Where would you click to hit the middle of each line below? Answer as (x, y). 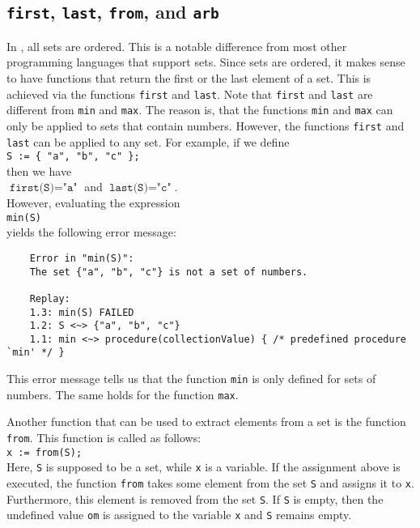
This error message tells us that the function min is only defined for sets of (191, 379)
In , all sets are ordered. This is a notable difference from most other (177, 46)
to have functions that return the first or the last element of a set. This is (189, 77)
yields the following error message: (91, 232)
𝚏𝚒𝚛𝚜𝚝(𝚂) (32, 188)
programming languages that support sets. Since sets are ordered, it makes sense (206, 62)
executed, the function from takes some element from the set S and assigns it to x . (210, 483)
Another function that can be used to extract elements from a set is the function (206, 422)
